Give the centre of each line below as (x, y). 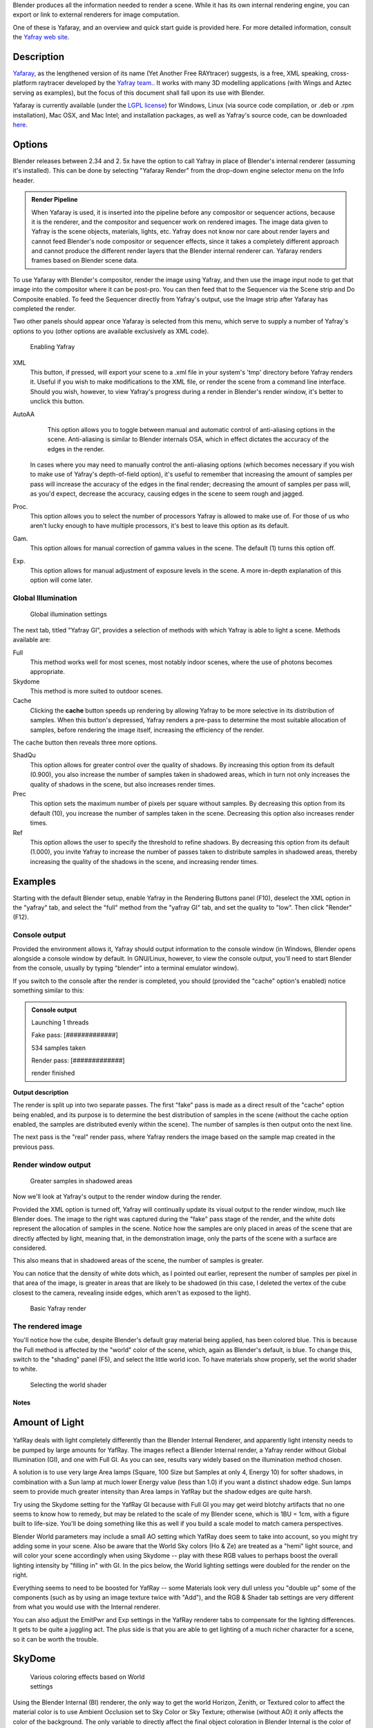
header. (23, 180)
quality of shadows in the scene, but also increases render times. (123, 784)
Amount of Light (48, 1422)
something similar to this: (48, 990)
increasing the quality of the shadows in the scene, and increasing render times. (144, 861)
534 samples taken (59, 1048)
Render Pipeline (55, 200)
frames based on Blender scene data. (85, 261)
